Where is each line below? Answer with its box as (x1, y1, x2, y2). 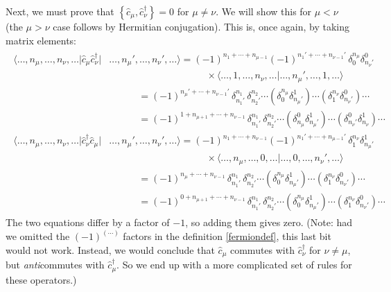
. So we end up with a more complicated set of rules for (116, 257, 352, 272)
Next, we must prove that (6, 4, 114, 18)
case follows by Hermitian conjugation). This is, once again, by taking (53, 19, 349, 33)
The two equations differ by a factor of (6, 214, 170, 229)
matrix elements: (6, 33, 76, 47)
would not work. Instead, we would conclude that (6, 242, 215, 257)
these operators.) (6, 272, 77, 286)
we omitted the (6, 229, 70, 243)
